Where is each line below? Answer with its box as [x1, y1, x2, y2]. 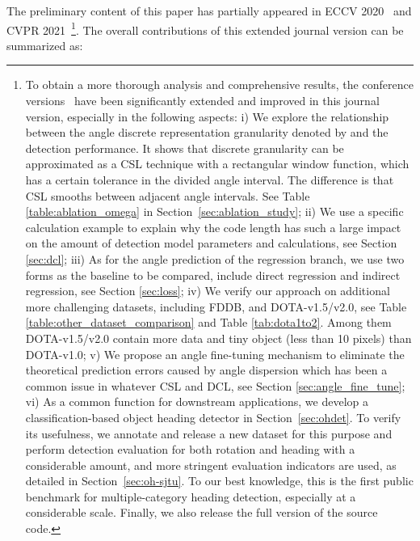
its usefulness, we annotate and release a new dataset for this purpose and [25, 425, 393, 442]
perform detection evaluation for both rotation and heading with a [25, 441, 355, 458]
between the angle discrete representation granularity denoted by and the [25, 124, 388, 141]
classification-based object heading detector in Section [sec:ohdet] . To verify [25, 408, 401, 425]
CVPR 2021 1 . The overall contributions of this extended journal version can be [6, 19, 404, 38]
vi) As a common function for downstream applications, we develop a [25, 393, 368, 410]
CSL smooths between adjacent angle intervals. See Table [25, 187, 310, 204]
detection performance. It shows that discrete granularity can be [25, 139, 344, 156]
